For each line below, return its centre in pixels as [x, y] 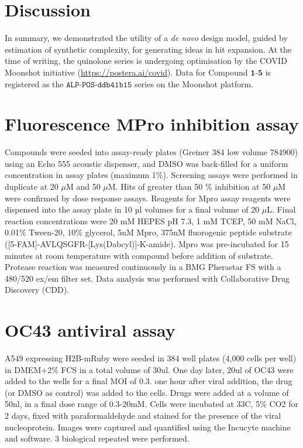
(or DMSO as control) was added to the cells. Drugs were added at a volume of [147, 392]
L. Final [281, 209]
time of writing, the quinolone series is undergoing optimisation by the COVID [146, 61]
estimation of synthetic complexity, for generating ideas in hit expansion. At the [148, 49]
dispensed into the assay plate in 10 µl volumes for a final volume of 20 [132, 209]
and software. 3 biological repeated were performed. [97, 438]
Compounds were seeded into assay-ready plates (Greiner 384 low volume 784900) [151, 152]
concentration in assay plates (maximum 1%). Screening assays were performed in [151, 175]
